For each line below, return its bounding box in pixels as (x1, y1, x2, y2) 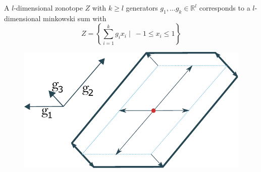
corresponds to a (199, 3, 250, 13)
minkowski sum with (43, 13, 107, 23)
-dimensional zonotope (14, 3, 83, 13)
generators (126, 3, 158, 13)
